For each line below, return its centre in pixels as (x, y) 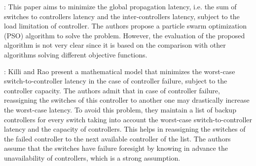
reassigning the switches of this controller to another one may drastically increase (127, 100)
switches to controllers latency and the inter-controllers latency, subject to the (122, 16)
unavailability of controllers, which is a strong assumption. (92, 157)
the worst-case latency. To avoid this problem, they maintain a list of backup (120, 109)
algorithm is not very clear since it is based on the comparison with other (115, 45)
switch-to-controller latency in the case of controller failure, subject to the (116, 81)
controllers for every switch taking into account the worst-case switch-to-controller (128, 119)
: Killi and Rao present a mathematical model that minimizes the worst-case (120, 71)
